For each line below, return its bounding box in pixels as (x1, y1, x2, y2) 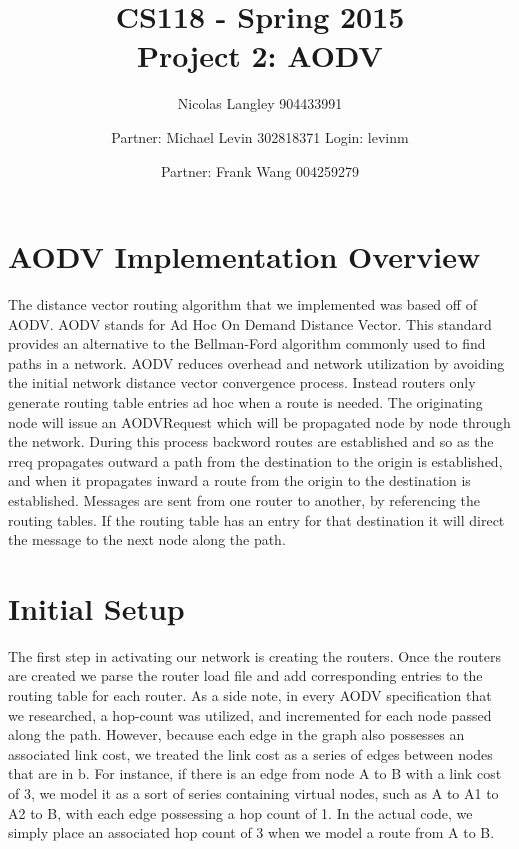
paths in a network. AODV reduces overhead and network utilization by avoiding (8, 352, 505, 373)
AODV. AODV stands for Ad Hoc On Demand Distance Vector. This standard (8, 313, 492, 334)
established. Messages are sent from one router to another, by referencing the (8, 489, 481, 510)
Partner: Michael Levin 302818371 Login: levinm (111, 126, 409, 147)
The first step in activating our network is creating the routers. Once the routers (8, 645, 502, 666)
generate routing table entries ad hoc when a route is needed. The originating (8, 392, 483, 412)
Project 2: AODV (137, 35, 383, 76)
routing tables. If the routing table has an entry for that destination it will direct (8, 509, 505, 530)
